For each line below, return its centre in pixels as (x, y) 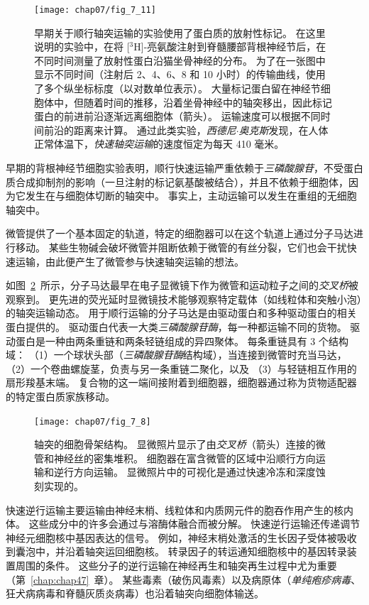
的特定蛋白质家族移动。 (60, 396)
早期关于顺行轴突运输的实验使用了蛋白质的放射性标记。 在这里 (180, 32)
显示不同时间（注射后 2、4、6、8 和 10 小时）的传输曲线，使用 (180, 74)
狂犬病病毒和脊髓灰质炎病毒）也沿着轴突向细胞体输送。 (135, 593)
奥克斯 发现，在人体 (283, 130)
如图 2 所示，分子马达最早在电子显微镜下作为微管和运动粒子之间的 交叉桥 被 (182, 285)
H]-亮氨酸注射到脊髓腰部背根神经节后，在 (230, 47)
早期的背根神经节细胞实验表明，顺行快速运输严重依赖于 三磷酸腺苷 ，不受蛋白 (184, 168)
